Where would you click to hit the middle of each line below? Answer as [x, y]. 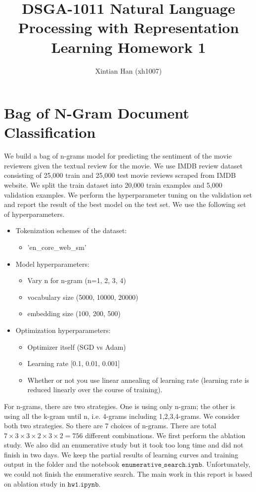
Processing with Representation [128, 27]
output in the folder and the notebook [62, 464]
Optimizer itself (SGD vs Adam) [77, 347]
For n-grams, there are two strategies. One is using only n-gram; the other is [120, 406]
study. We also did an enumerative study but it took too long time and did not [124, 445]
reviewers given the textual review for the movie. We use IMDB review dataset [123, 165]
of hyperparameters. [34, 214]
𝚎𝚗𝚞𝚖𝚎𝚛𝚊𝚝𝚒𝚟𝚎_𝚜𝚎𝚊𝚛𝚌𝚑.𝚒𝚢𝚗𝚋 [162, 465]
